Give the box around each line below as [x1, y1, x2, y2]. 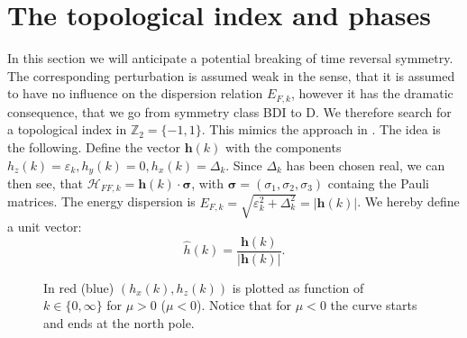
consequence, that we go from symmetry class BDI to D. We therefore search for [7, 102, 452, 121]
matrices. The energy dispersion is [7, 192, 196, 211]
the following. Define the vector [7, 137, 180, 156]
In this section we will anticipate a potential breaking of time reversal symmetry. [7, 49, 453, 68]
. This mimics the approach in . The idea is [201, 120, 441, 139]
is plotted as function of [232, 278, 364, 297]
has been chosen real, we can [286, 155, 445, 174]
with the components [225, 137, 342, 156]
